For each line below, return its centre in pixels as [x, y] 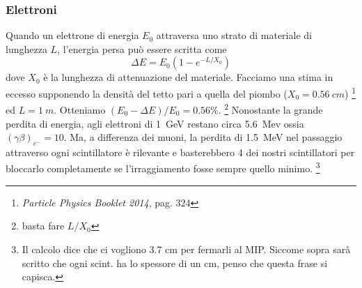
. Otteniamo [80, 109]
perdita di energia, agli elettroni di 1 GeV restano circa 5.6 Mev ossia [155, 123]
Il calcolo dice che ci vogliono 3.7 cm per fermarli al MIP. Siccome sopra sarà [186, 249]
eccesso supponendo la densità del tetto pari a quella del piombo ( [147, 93]
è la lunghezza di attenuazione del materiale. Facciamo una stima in [188, 77]
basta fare [43, 226]
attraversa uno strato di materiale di [234, 35]
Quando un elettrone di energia [72, 35]
